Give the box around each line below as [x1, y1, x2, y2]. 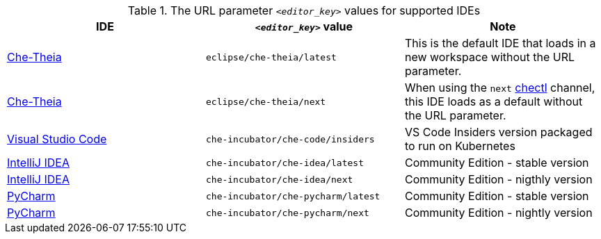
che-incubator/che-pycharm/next [205, 207, 369, 218]
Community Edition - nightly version [404, 206, 593, 220]
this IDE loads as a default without [404, 94, 583, 108]
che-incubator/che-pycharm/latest [205, 190, 380, 201]
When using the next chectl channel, [404, 81, 595, 94]
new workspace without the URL [404, 50, 575, 64]
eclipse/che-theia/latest [205, 51, 337, 63]
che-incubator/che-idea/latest [205, 157, 364, 168]
